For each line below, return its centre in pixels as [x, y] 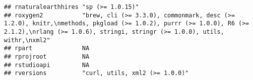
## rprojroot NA [47, 56]
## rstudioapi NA [47, 65]
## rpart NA [47, 48]
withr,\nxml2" [27, 40]
